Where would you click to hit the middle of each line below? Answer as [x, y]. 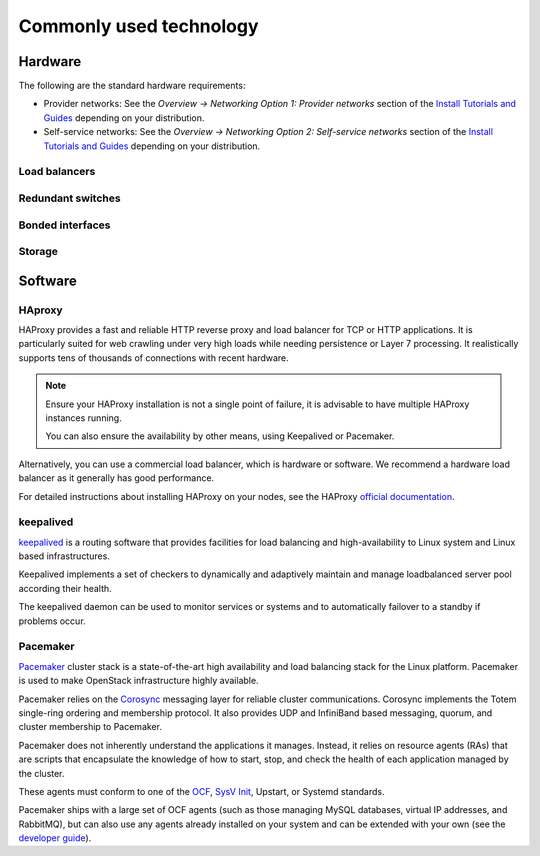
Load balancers [57, 172]
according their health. [65, 588]
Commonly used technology [138, 26]
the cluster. [41, 773]
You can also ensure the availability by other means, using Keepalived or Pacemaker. [220, 436]
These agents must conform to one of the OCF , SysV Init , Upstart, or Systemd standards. [201, 791]
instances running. [83, 417]
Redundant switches [69, 198]
